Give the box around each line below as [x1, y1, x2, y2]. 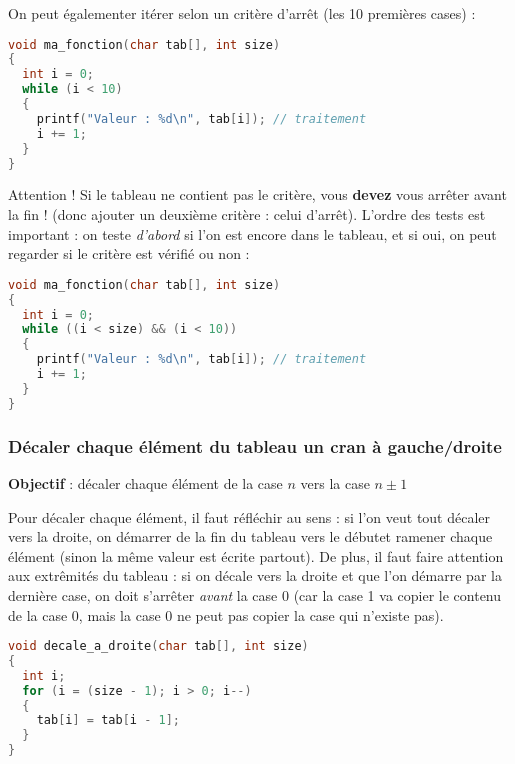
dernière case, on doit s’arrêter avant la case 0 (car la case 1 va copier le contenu [8, 584, 502, 605]
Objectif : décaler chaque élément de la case [8, 472, 283, 493]
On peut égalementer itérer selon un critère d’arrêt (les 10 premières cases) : [8, 3, 476, 23]
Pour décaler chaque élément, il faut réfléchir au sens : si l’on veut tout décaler [8, 506, 491, 527]
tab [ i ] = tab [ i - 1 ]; [36, 713, 180, 728]
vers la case [300, 472, 370, 493]
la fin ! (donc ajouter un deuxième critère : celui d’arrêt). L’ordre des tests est [8, 204, 486, 225]
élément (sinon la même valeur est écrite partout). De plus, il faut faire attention [8, 545, 504, 566]
